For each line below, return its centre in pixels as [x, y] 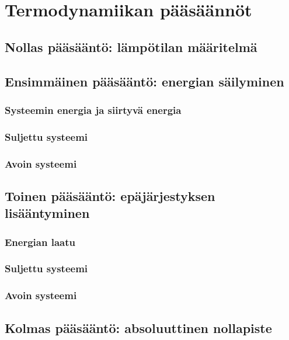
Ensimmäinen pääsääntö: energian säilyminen [144, 81]
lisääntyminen [47, 213]
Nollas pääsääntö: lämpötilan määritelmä [131, 46]
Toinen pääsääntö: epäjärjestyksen [110, 195]
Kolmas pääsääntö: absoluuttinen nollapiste [138, 327]
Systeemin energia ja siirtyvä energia [93, 110]
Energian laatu [40, 242]
